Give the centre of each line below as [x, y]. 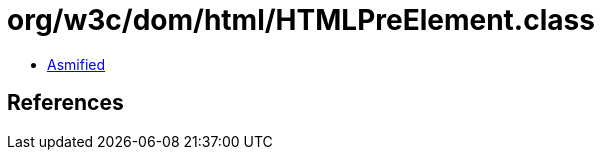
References [65, 103]
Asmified [76, 64]
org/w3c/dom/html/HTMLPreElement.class [301, 20]
